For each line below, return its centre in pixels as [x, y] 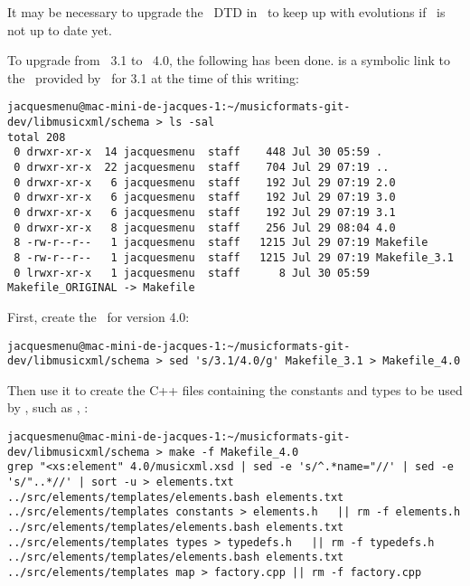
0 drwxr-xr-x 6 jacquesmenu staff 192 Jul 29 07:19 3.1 [205, 212]
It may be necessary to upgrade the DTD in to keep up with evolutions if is [226, 12]
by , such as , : [48, 407]
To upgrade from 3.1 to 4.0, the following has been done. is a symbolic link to [229, 60]
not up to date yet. [60, 29]
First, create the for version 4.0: [99, 316]
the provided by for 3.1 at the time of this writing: [153, 77]
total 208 [37, 137]
